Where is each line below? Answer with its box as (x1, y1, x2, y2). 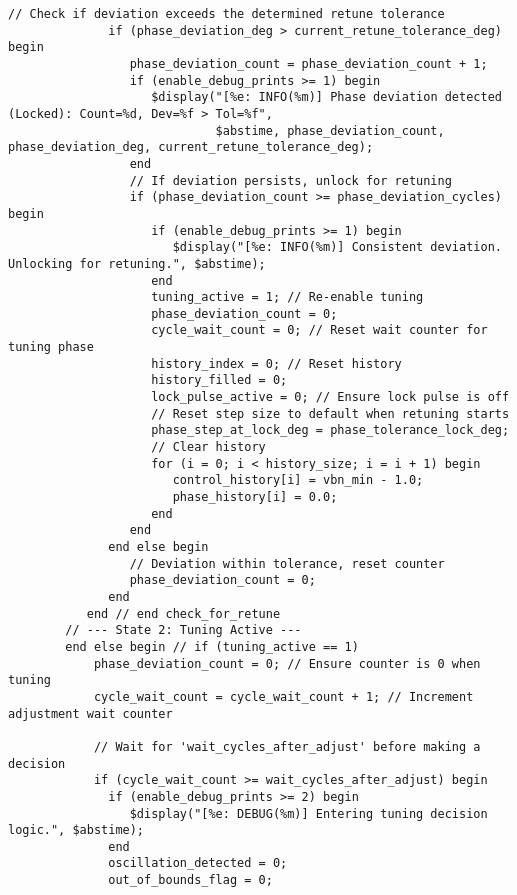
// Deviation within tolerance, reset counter (129, 556, 445, 571)
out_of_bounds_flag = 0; (108, 873, 273, 888)
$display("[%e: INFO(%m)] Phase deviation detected (151, 90, 502, 105)
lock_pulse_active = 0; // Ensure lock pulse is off (151, 390, 510, 405)
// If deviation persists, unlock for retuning (129, 173, 452, 188)
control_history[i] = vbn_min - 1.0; (172, 473, 424, 488)
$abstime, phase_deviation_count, (215, 123, 445, 138)
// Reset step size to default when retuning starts (151, 406, 510, 421)
